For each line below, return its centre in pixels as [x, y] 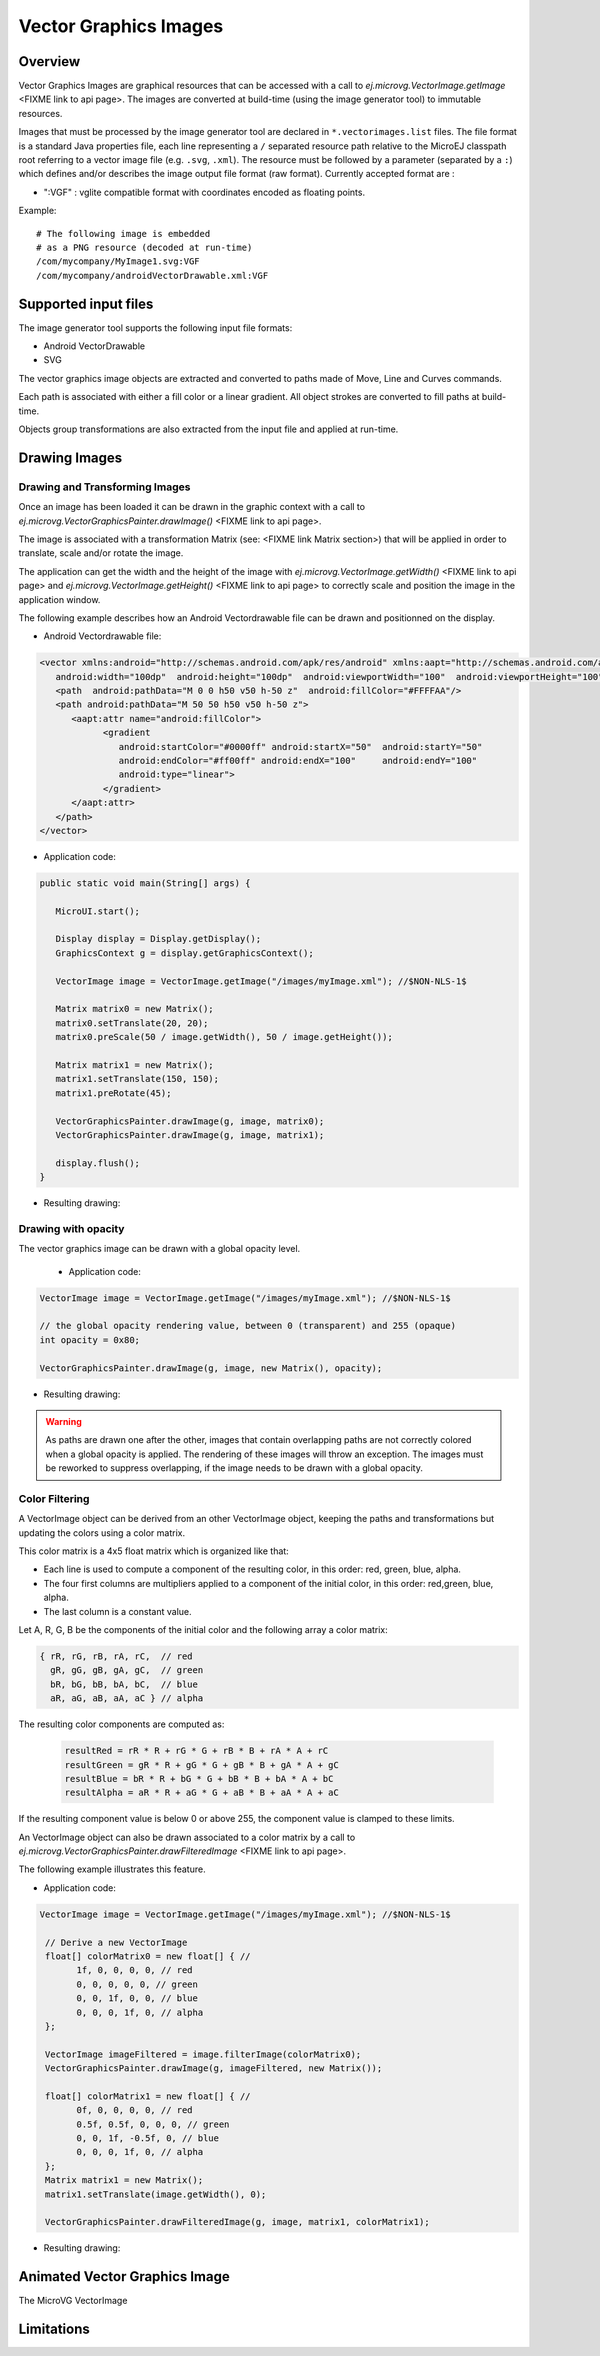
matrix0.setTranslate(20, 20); [132, 1023]
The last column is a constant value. [117, 1611]
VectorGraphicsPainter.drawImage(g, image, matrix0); [190, 1121]
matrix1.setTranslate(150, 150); [137, 1079]
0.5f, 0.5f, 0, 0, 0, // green [153, 2124]
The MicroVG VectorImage [73, 2301]
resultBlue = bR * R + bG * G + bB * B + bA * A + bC [199, 1778]
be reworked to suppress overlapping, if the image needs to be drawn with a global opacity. [234, 1468]
